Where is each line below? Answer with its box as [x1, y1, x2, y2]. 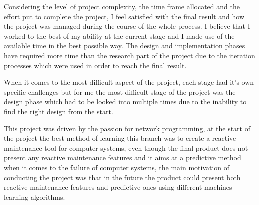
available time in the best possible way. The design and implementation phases [4, 40, 245, 51]
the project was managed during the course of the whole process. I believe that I [4, 21, 250, 31]
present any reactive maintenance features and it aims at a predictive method [4, 152, 241, 163]
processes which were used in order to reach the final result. [4, 60, 187, 70]
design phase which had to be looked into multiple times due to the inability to [4, 96, 247, 107]
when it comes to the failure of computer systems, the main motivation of [4, 162, 230, 172]
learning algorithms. [4, 191, 65, 202]
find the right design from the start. [4, 106, 113, 116]
